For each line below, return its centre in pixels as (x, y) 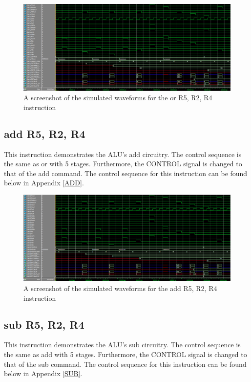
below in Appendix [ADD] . (44, 183)
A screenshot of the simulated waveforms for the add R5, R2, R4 (120, 288)
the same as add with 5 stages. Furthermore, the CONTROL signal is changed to (125, 354)
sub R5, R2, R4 (44, 324)
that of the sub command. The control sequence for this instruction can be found (125, 364)
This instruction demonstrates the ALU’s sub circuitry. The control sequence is (122, 345)
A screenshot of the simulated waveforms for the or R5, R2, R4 (118, 98)
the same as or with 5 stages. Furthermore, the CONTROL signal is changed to (123, 164)
